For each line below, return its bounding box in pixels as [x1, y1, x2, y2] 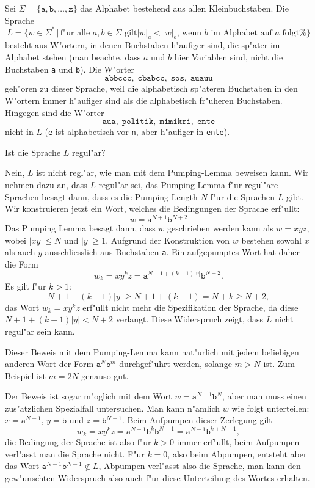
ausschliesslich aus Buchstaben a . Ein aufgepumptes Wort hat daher [45, 246, 300, 258]
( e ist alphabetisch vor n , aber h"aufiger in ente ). [45, 125, 230, 138]
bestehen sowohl [241, 233, 302, 246]
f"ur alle [60, 28, 90, 37]
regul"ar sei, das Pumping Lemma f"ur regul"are [98, 178, 278, 191]
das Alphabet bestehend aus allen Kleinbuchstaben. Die [80, 2, 289, 14]
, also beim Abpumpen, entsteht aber [167, 447, 307, 460]
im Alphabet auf [211, 28, 272, 37]
